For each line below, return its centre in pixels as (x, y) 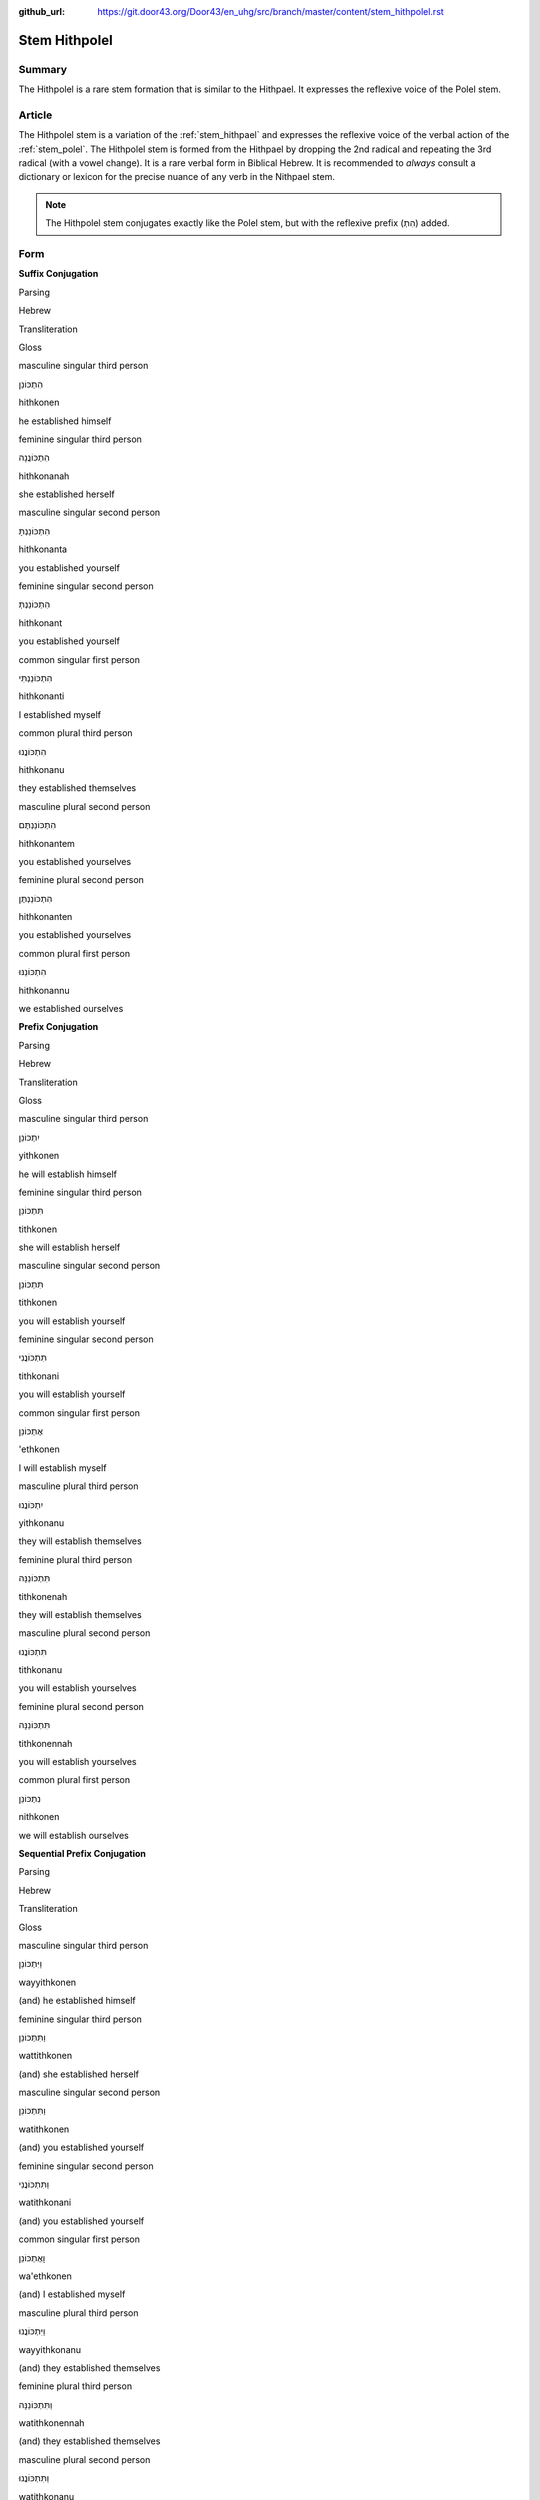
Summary (43, 69)
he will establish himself (68, 1174)
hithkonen (39, 402)
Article (35, 115)
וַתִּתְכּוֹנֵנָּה (35, 2404)
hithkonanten (45, 917)
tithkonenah (43, 1596)
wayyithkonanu (50, 2349)
